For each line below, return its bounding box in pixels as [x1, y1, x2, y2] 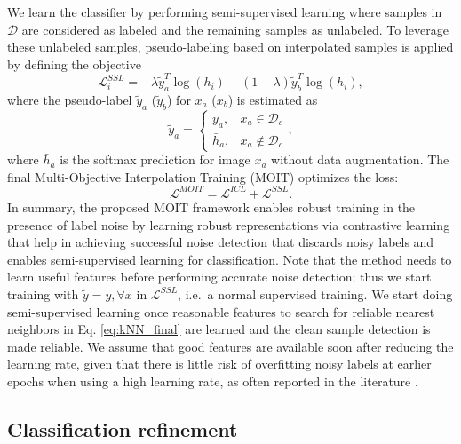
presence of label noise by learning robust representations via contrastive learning [7, 215, 450, 234]
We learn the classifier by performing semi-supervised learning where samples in [7, 3, 442, 20]
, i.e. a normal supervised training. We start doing [178, 284, 453, 303]
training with [7, 284, 79, 303]
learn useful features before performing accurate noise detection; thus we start [7, 267, 432, 286]
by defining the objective [7, 54, 141, 73]
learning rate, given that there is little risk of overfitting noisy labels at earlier [7, 354, 432, 373]
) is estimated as [227, 90, 318, 108]
